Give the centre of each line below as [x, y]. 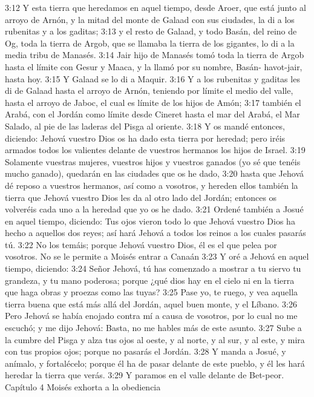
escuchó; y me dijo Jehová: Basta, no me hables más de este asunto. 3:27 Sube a [153, 328]
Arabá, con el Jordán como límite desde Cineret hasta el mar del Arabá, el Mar [152, 114]
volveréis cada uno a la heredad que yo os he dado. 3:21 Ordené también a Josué [154, 209]
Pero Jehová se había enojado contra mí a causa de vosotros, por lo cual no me [151, 316]
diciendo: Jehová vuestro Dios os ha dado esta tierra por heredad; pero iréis [145, 138]
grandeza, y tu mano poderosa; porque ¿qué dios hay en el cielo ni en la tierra [150, 280]
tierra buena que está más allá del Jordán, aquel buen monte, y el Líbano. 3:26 [151, 303]
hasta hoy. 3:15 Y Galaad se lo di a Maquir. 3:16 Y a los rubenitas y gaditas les [152, 78]
